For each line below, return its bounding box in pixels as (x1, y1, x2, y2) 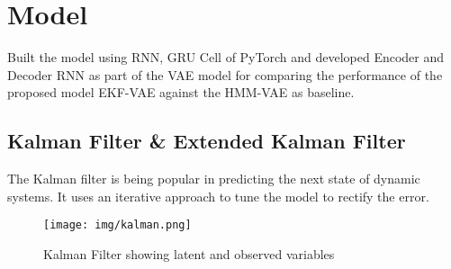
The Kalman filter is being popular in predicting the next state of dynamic (7, 169, 420, 188)
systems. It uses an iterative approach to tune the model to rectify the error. (7, 186, 429, 205)
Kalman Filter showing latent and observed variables (43, 244, 335, 263)
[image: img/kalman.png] (43, 219, 192, 232)
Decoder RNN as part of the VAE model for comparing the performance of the (7, 65, 443, 84)
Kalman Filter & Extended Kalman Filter (7, 127, 406, 155)
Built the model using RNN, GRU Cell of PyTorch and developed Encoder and (7, 48, 445, 67)
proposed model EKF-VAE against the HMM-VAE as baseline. (7, 83, 355, 102)
